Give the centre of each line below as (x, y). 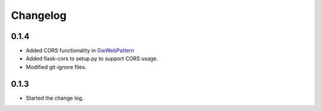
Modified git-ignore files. (56, 67)
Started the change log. (55, 98)
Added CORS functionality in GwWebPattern (80, 51)
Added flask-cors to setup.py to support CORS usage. (92, 58)
